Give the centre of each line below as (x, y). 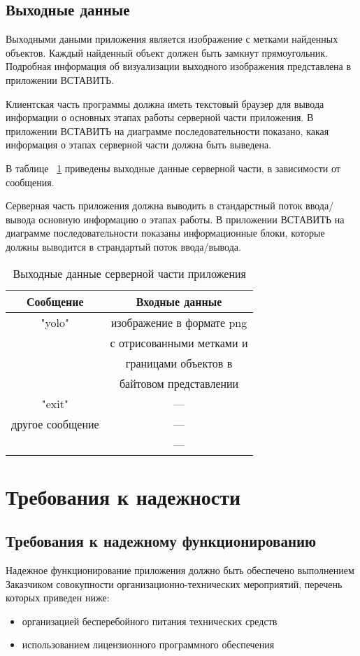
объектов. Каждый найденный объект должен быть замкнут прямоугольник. (167, 52)
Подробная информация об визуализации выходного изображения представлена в (179, 66)
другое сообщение (55, 424)
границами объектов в (179, 363)
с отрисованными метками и (179, 342)
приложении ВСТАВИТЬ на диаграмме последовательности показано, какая (167, 131)
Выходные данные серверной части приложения (129, 273)
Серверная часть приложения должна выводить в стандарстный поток (154, 205)
